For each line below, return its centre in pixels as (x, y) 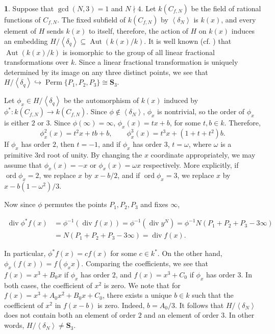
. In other (240, 315)
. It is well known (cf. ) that (188, 41)
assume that (23, 164)
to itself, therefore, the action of (138, 31)
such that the (213, 295)
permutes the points (76, 204)
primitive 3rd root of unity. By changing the (73, 154)
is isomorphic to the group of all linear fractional (139, 52)
